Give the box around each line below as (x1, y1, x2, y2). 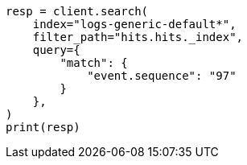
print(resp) (6, 121, 80, 134)
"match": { (60, 56, 128, 69)
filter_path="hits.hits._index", (32, 31, 244, 43)
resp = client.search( (6, 5, 149, 18)
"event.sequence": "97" (87, 69, 237, 82)
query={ (32, 43, 80, 56)
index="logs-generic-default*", (32, 18, 237, 31)
